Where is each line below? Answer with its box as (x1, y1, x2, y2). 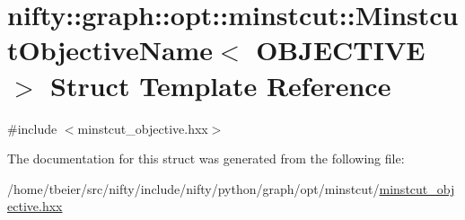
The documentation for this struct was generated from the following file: (7, 149, 405, 168)
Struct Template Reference (50, 66, 391, 103)
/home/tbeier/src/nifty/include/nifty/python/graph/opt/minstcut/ (7, 179, 380, 198)
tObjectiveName (7, 31, 214, 68)
